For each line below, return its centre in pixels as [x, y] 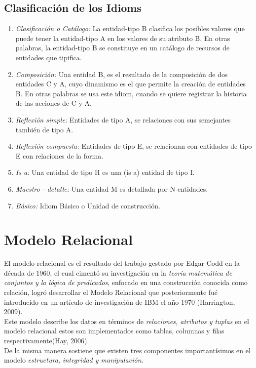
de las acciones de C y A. [54, 103]
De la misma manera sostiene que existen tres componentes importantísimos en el [127, 350]
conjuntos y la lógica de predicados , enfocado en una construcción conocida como [126, 282]
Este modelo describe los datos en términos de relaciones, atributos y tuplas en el [127, 321]
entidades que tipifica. [49, 57]
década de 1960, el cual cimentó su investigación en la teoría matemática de [118, 272]
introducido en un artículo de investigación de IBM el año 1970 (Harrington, [120, 302]
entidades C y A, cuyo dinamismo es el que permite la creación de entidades [131, 84]
